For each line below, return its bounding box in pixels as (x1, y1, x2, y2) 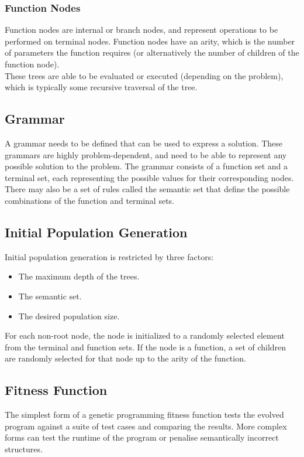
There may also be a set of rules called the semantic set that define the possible (5, 183, 290, 195)
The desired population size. (18, 309, 120, 322)
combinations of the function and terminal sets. (5, 194, 175, 206)
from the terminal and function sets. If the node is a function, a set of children (5, 340, 286, 353)
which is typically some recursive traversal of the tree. (5, 81, 198, 93)
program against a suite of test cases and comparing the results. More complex (5, 420, 287, 432)
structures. (5, 442, 43, 455)
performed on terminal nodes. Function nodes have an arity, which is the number (5, 35, 295, 47)
